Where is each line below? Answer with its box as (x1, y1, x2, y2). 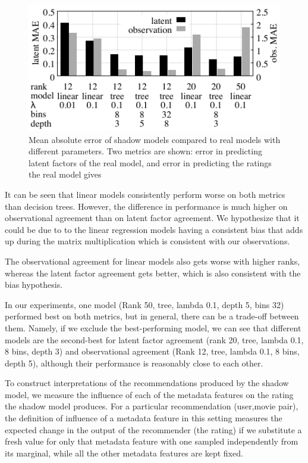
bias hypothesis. (5, 278, 63, 291)
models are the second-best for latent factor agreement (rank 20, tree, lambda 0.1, (5, 333, 304, 346)
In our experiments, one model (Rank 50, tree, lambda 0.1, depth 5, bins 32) (5, 298, 284, 310)
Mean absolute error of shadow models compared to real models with (29, 133, 281, 145)
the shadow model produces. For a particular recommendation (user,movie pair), (5, 400, 298, 412)
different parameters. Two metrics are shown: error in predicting (29, 145, 262, 157)
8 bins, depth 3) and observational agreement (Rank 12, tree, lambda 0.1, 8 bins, (5, 345, 300, 358)
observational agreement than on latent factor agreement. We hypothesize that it (5, 212, 300, 224)
